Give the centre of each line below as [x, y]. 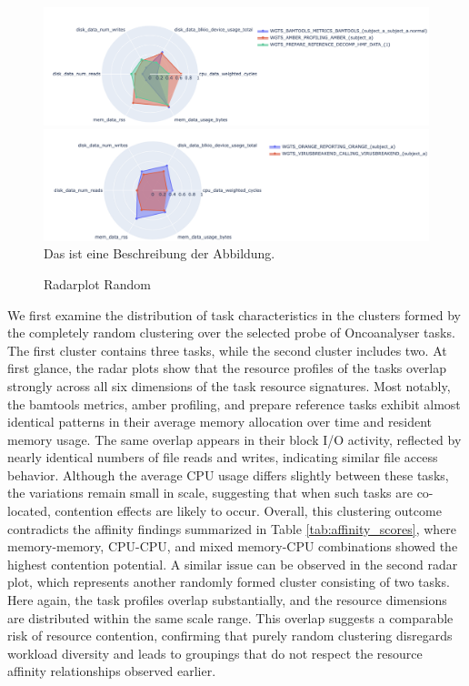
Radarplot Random [97, 283]
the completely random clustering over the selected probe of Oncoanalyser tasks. [231, 333]
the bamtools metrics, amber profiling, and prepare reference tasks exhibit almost [234, 404]
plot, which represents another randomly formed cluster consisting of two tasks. [229, 582]
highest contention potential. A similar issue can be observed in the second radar [233, 564]
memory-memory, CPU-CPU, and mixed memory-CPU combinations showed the [233, 546]
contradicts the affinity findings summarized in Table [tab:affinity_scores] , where [232, 528]
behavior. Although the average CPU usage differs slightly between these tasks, [228, 474]
